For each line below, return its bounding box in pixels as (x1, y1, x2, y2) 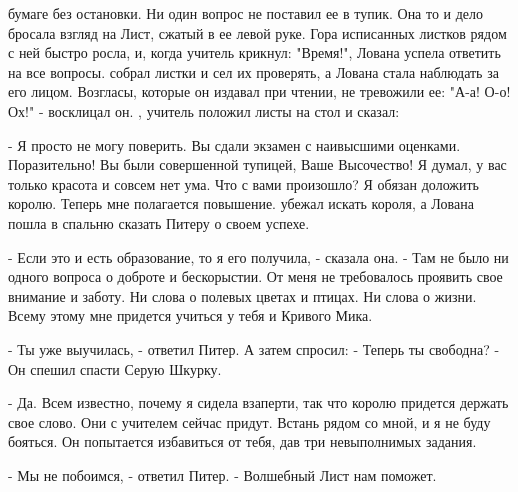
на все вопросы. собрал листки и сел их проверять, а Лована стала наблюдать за (8, 61, 499, 82)
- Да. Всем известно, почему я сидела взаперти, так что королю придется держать (8, 392, 509, 413)
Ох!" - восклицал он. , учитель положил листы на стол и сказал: (8, 100, 400, 121)
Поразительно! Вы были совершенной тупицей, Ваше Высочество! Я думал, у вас (8, 154, 507, 175)
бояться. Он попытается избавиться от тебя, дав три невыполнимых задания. (8, 431, 477, 452)
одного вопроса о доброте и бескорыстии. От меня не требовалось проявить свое (8, 266, 503, 287)
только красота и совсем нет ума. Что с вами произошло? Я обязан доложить (8, 173, 479, 194)
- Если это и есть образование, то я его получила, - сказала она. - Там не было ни (8, 246, 509, 267)
